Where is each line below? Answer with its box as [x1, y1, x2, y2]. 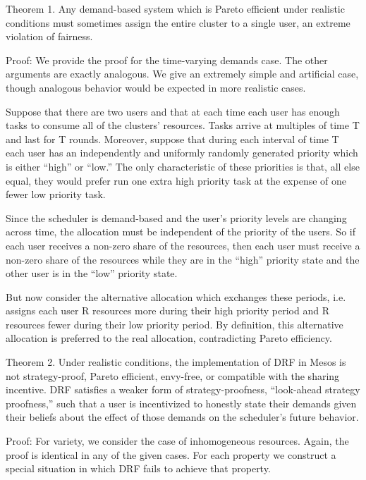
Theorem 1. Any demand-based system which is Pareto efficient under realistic [6, 1, 345, 16]
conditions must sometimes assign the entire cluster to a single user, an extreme [6, 15, 350, 30]
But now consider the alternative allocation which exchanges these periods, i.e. [6, 289, 346, 304]
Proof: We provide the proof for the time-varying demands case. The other [6, 52, 328, 67]
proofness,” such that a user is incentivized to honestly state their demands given [6, 395, 357, 410]
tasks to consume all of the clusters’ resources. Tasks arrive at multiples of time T [6, 118, 360, 133]
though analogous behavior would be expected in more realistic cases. [6, 80, 306, 94]
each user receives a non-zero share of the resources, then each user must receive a [6, 238, 360, 252]
